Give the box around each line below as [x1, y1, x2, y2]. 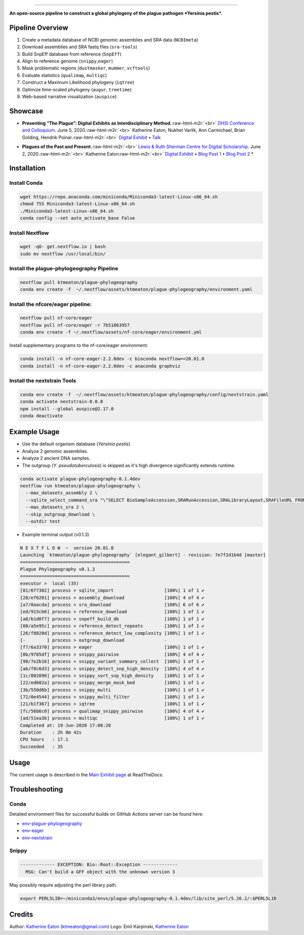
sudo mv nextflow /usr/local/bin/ [20, 251, 106, 257]
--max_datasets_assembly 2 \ [25, 490, 98, 496]
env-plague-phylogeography [22, 820, 83, 826]
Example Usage [9, 427, 60, 436]
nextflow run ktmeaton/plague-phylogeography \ [20, 483, 140, 489]
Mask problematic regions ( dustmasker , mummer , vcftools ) [22, 65, 150, 71]
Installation [9, 164, 46, 172]
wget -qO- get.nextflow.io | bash [20, 244, 106, 249]
